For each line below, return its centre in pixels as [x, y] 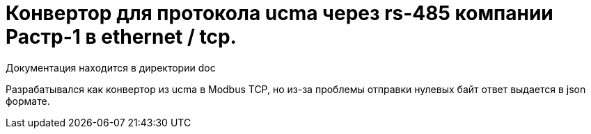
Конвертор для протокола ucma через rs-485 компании [279, 13]
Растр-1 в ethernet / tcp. [121, 37]
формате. [28, 101]
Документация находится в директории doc [111, 67]
